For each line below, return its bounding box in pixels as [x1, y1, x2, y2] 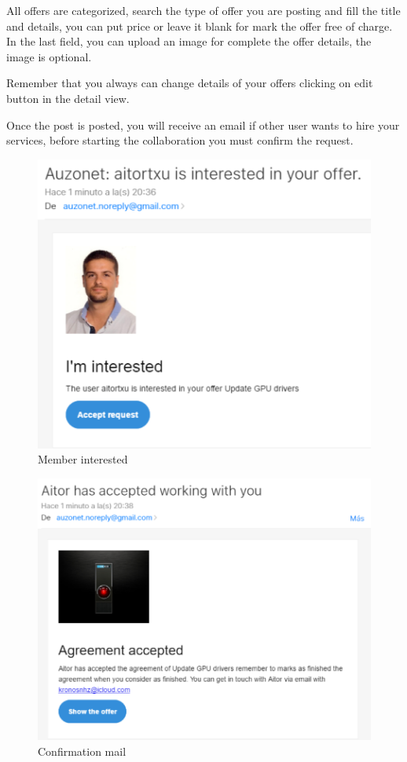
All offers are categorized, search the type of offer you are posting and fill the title [6, 2, 401, 18]
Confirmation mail [38, 743, 126, 760]
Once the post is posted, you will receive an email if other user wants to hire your [6, 116, 400, 133]
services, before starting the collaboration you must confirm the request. [6, 132, 354, 148]
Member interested [38, 451, 128, 467]
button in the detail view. [6, 90, 130, 106]
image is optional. [6, 48, 92, 64]
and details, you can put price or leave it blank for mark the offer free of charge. [6, 17, 393, 34]
